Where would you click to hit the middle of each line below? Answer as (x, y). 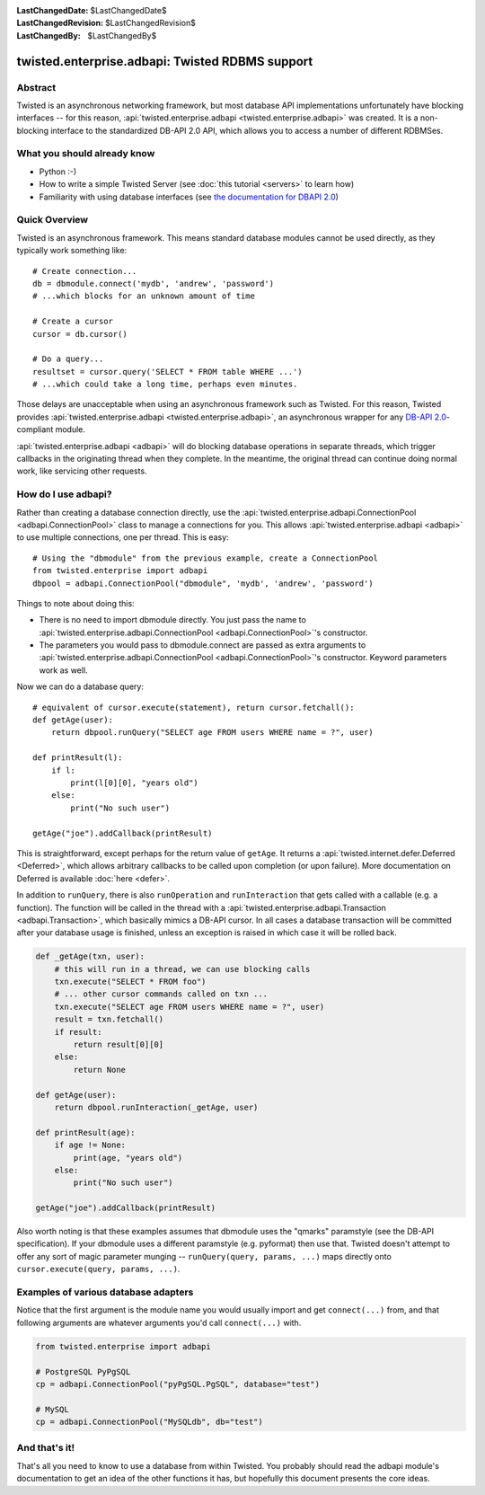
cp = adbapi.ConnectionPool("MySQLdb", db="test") (150, 1422)
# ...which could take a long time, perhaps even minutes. (165, 385)
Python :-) (58, 172)
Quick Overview (53, 220)
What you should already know (86, 154)
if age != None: (90, 1145)
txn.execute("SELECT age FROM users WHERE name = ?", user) (190, 1007)
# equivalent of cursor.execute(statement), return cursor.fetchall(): (194, 707)
